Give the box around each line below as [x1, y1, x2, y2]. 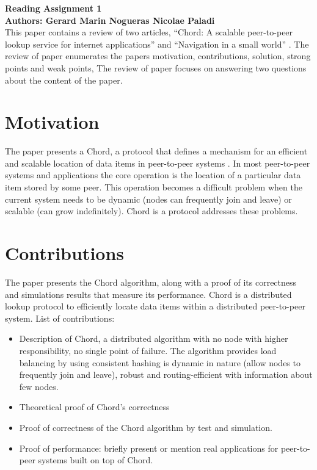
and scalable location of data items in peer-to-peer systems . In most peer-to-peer [5, 156, 310, 169]
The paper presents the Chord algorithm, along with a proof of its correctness [5, 275, 297, 288]
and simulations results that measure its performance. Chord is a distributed [5, 287, 292, 300]
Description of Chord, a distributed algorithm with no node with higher [19, 332, 288, 345]
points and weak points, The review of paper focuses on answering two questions [5, 61, 307, 74]
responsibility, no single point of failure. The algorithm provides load [19, 344, 277, 356]
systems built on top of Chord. [38, 454, 153, 466]
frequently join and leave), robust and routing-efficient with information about [19, 368, 313, 381]
